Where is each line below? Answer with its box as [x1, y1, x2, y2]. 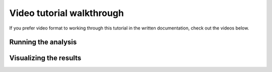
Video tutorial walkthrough [9, 7, 124, 18]
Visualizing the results [9, 54, 82, 62]
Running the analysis [9, 38, 77, 46]
